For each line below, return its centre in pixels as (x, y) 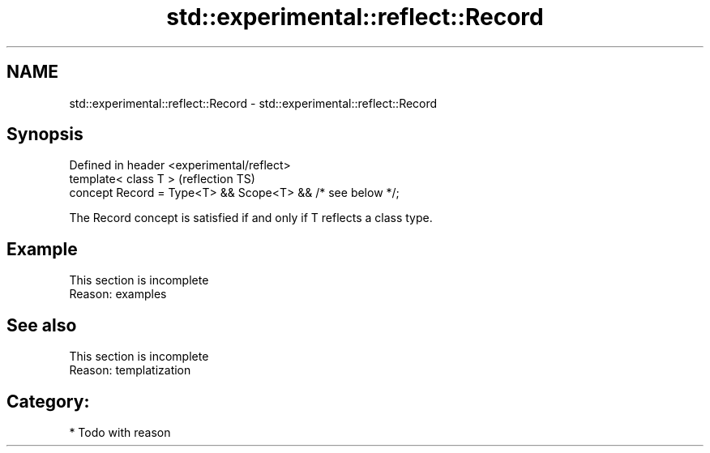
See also (42, 325)
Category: (48, 401)
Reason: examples (118, 294)
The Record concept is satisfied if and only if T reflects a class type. (251, 218)
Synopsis (45, 135)
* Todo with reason (120, 432)
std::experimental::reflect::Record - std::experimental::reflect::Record (253, 103)
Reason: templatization (130, 370)
